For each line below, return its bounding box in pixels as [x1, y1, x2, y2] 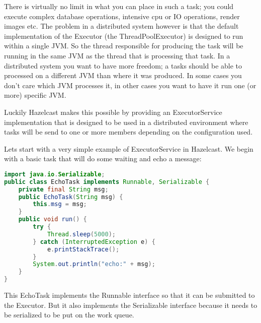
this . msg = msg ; [33, 201, 87, 208]
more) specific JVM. [4, 90, 66, 100]
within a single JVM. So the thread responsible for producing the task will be [4, 40, 243, 51]
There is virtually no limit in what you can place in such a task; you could [4, 1, 234, 11]
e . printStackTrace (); [47, 245, 120, 253]
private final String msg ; [18, 185, 109, 193]
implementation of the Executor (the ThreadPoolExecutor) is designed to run [4, 30, 243, 41]
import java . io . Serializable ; [4, 170, 105, 178]
